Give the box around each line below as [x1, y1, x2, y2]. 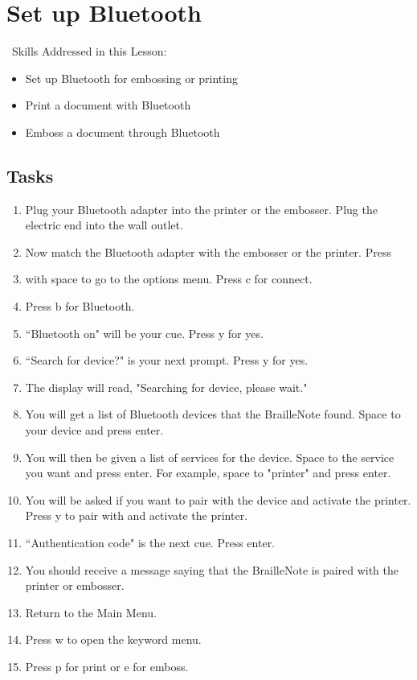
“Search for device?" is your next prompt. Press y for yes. [25, 352, 309, 369]
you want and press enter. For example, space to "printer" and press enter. [25, 464, 391, 481]
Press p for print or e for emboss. [25, 657, 189, 674]
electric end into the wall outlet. [25, 216, 183, 233]
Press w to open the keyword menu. [25, 631, 202, 648]
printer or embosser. [25, 577, 125, 594]
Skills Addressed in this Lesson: [11, 43, 167, 60]
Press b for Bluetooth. [25, 298, 135, 315]
